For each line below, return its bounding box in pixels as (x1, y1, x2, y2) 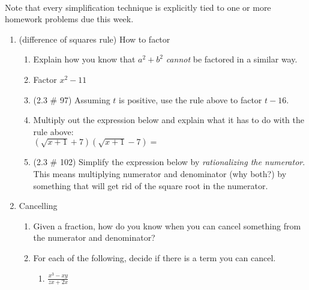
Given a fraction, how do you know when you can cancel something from (33, 219, 301, 232)
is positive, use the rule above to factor (119, 93, 262, 106)
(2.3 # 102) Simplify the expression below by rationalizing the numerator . (33, 156, 305, 168)
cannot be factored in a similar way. (166, 53, 298, 65)
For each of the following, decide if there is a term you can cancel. (33, 251, 276, 264)
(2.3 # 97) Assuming (33, 93, 110, 106)
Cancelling (19, 199, 58, 212)
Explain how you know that (33, 53, 136, 65)
